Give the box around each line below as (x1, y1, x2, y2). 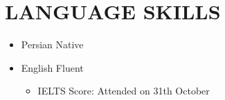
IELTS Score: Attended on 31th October (37, 83, 210, 98)
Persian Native (21, 37, 84, 52)
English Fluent (21, 60, 84, 74)
